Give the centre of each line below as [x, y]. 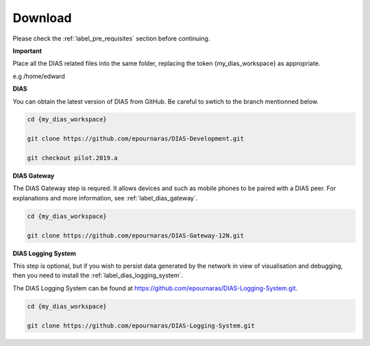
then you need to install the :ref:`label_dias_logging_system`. [98, 275]
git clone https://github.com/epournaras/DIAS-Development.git [136, 139]
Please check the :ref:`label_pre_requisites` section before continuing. [111, 38]
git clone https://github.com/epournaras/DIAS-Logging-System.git [141, 325]
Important [27, 51]
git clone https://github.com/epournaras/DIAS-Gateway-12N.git [136, 235]
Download [42, 18]
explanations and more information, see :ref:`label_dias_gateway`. [105, 198]
